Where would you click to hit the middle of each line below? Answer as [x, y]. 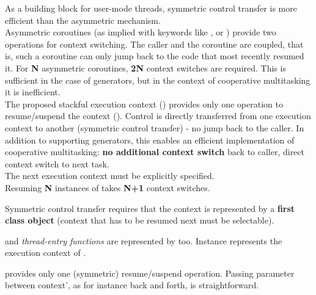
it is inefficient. [33, 92]
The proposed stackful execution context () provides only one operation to [144, 104]
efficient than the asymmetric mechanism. [83, 20]
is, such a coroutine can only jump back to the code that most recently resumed [155, 56]
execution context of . [46, 253]
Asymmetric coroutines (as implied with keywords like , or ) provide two [141, 32]
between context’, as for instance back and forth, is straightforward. [132, 285]
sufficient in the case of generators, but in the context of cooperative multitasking [158, 80]
